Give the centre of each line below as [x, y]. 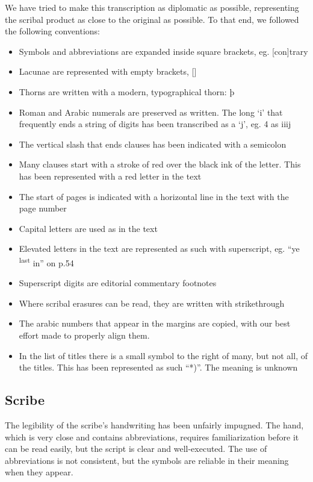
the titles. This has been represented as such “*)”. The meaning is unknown [158, 367]
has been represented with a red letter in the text [110, 176]
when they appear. [39, 472]
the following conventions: [52, 31]
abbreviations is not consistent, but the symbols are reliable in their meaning [147, 460]
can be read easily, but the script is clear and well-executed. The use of [136, 449]
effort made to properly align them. [84, 335]
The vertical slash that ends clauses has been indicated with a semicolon [153, 144]
